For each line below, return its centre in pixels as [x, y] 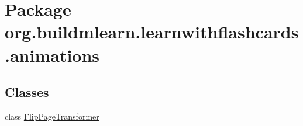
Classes [27, 92]
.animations [52, 55]
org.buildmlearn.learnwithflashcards [152, 32]
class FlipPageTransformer [52, 116]
